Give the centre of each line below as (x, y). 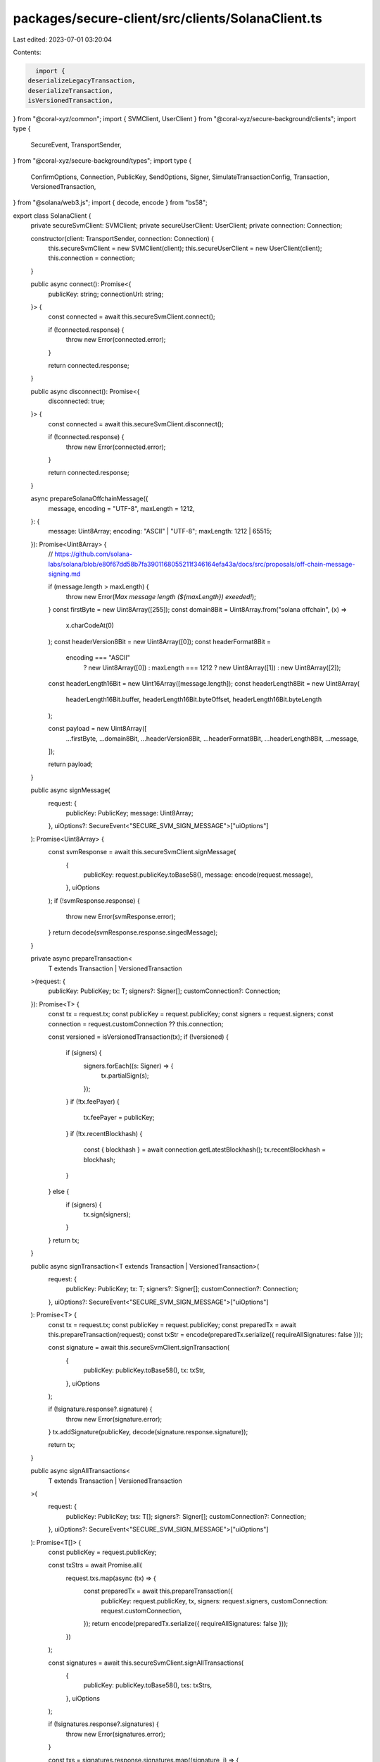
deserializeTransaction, (71, 91)
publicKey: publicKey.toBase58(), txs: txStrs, (148, 1685)
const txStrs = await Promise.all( (95, 1565)
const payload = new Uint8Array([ (97, 729)
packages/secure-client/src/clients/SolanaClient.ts (168, 18)
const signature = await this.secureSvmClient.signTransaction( (139, 1348)
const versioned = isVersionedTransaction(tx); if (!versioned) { (138, 1037)
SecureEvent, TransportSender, (76, 144)
